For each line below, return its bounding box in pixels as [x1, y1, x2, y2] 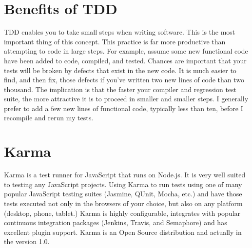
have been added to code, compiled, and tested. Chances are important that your [4, 55, 247, 65]
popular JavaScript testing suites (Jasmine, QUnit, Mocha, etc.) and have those [4, 189, 242, 199]
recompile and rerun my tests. [4, 113, 94, 123]
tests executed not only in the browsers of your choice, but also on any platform [4, 198, 243, 208]
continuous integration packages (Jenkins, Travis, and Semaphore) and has [4, 217, 227, 228]
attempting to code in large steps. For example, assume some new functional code [4, 46, 248, 56]
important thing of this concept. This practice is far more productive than [4, 36, 226, 46]
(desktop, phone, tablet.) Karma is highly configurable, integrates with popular [4, 208, 241, 218]
